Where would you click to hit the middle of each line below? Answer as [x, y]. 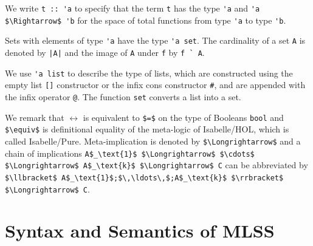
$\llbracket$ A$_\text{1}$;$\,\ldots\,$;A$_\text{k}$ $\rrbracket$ [144, 178]
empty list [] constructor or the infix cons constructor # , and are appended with [155, 85]
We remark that [35, 117]
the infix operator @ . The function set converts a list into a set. [123, 96]
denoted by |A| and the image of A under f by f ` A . [105, 52]
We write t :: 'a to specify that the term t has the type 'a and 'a [132, 8]
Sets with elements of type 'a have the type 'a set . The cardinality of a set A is [155, 40]
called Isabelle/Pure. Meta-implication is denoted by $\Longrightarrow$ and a [153, 141]
